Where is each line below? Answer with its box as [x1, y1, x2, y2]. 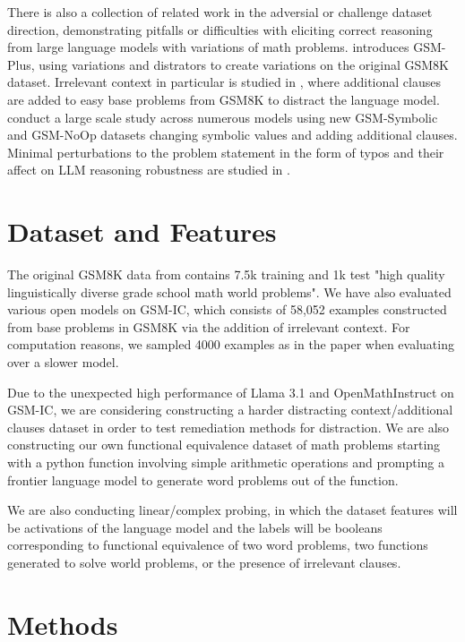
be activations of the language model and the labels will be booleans [7, 518, 383, 536]
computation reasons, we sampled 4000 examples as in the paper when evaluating [7, 335, 454, 354]
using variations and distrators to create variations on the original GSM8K [39, 55, 449, 73]
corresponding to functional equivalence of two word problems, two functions [7, 535, 428, 554]
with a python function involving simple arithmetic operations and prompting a [7, 453, 445, 471]
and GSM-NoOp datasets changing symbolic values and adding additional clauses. [7, 125, 458, 144]
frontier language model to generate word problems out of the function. [7, 470, 399, 489]
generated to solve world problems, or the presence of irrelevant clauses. [7, 552, 401, 571]
